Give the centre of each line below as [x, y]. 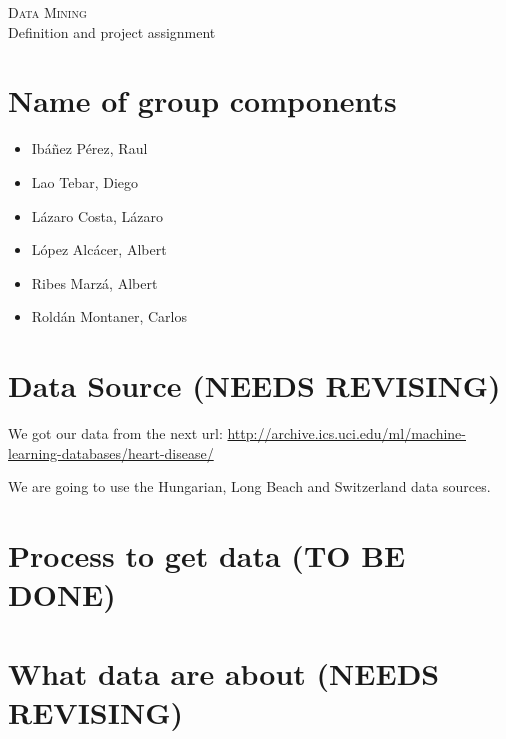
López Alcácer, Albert [99, 249]
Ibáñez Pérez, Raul [89, 148]
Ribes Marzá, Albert [94, 282]
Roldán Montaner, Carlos [109, 316]
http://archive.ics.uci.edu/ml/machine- [346, 433]
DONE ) [62, 594]
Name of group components [202, 100]
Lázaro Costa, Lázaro [97, 215]
